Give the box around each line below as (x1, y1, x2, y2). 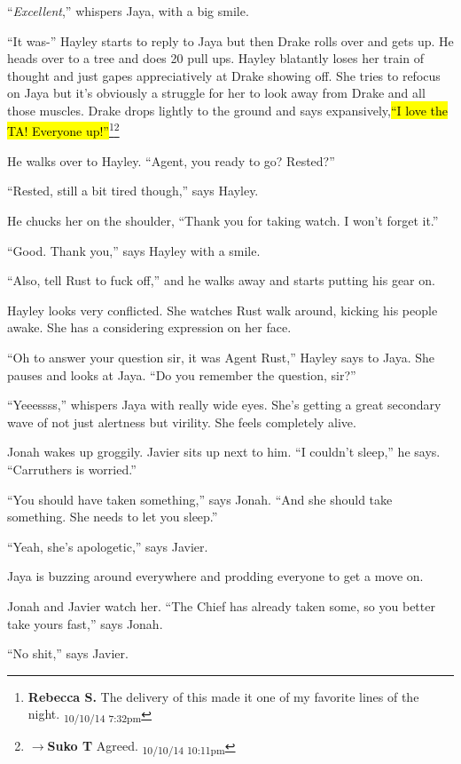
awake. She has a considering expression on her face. (7, 318, 292, 337)
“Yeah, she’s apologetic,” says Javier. (7, 537, 208, 555)
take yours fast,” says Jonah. (7, 614, 163, 633)
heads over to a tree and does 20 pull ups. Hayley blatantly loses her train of (7, 49, 424, 68)
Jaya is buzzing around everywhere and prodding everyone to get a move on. (7, 567, 424, 585)
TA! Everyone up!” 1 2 (7, 119, 120, 140)
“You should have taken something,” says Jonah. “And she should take (7, 489, 393, 508)
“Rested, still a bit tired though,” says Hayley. (7, 181, 259, 200)
